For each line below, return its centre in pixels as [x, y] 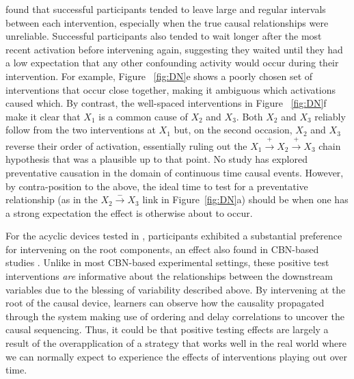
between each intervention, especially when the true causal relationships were [167, 22]
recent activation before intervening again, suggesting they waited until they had [174, 49]
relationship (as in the [52, 199]
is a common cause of [143, 116]
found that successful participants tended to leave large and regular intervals [166, 9]
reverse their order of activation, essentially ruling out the [126, 145]
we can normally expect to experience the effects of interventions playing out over [176, 356]
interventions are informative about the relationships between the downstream [169, 276]
